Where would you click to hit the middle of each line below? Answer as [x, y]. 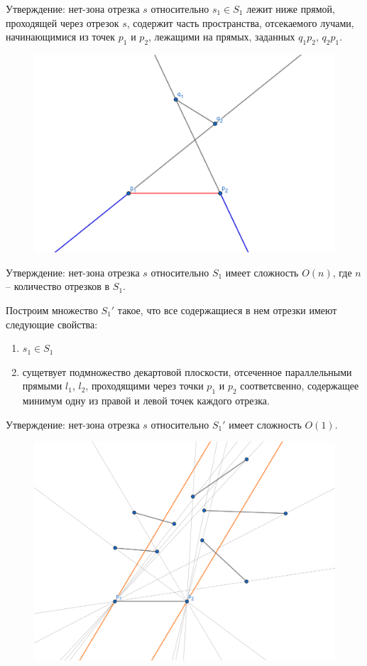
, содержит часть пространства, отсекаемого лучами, [240, 22]
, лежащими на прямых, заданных [222, 37]
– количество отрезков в [58, 286]
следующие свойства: [52, 324]
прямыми [42, 386]
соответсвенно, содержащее [300, 386]
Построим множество [52, 310]
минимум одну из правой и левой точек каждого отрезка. [146, 401]
